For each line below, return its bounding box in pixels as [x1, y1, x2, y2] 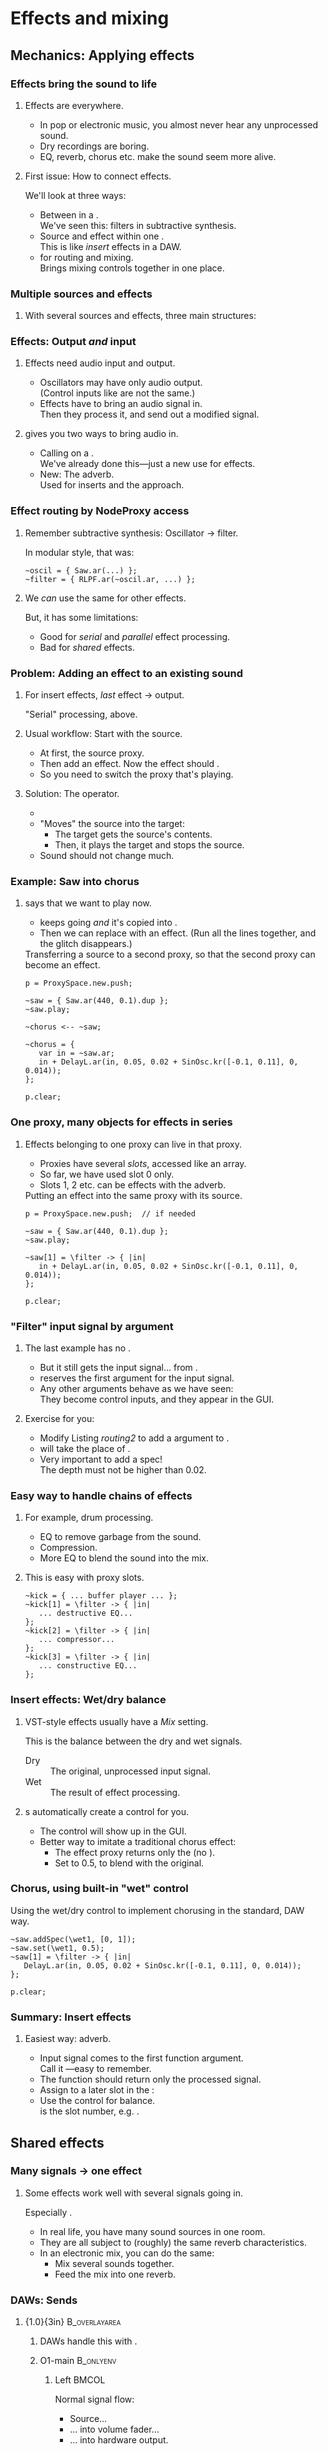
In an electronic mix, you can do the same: [39, 2247, 215, 2259]
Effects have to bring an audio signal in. [39, 398, 203, 410]
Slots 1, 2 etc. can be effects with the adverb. [39, 1178, 227, 1191]
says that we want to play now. [24, 897, 152, 909]
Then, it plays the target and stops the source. [54, 839, 245, 851]
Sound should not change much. [39, 850, 175, 862]
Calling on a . [39, 447, 95, 459]
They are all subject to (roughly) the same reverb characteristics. [39, 2236, 308, 2248]
